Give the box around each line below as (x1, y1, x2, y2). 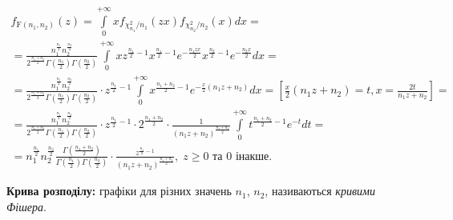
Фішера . (6, 198, 47, 214)
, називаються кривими (265, 182, 375, 199)
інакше (235, 150, 269, 162)
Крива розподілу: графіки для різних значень (6, 182, 232, 199)
